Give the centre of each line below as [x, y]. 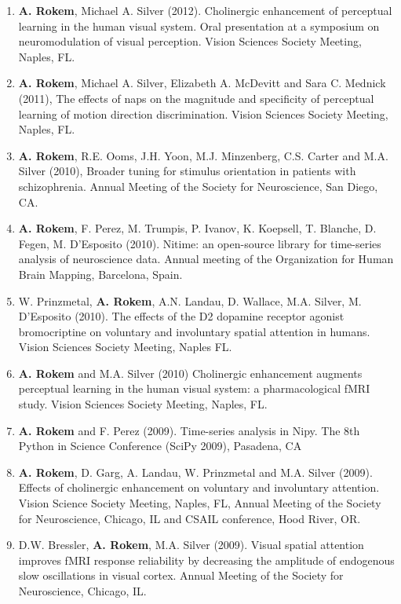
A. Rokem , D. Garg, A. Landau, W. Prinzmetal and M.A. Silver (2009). [195, 472]
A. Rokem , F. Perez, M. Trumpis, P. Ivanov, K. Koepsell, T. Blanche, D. [197, 228]
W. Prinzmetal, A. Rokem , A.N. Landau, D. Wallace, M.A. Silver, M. [190, 300]
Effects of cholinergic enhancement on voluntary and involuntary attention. [199, 487]
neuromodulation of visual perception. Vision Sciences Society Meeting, [190, 41]
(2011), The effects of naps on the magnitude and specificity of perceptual [196, 98]
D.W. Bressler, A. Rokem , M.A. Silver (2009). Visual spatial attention [191, 545]
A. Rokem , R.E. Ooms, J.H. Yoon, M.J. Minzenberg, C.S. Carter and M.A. [203, 155]
